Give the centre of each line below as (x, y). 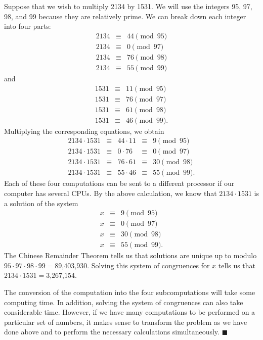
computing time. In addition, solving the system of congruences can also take (124, 302)
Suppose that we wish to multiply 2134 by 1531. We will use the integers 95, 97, (128, 6)
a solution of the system (41, 203)
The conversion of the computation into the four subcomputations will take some (130, 292)
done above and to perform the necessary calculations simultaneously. (112, 332)
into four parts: (28, 26)
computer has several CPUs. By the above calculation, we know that (111, 193)
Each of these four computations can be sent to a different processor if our (119, 183)
